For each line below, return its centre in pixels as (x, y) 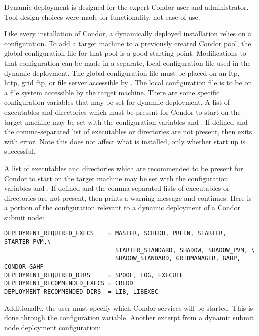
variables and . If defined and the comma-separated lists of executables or (117, 188)
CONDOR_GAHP (24, 267)
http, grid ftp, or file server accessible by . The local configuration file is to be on (128, 82)
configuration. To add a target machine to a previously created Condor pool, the (128, 43)
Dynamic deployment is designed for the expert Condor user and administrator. (126, 7)
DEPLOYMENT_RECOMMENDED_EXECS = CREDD (69, 284)
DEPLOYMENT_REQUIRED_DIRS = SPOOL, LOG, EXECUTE (94, 275)
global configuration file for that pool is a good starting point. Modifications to (125, 53)
